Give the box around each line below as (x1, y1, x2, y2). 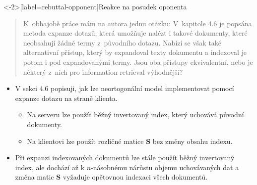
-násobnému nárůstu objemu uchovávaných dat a (91, 162, 239, 172)
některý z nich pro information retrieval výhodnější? (23, 66, 183, 77)
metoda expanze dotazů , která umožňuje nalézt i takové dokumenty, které (23, 28, 248, 38)
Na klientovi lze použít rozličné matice (27, 136, 144, 146)
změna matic (15, 172, 54, 182)
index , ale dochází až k (15, 162, 85, 172)
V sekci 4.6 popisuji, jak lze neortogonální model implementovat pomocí (15, 83, 234, 93)
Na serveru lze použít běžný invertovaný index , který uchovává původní (27, 109, 244, 120)
